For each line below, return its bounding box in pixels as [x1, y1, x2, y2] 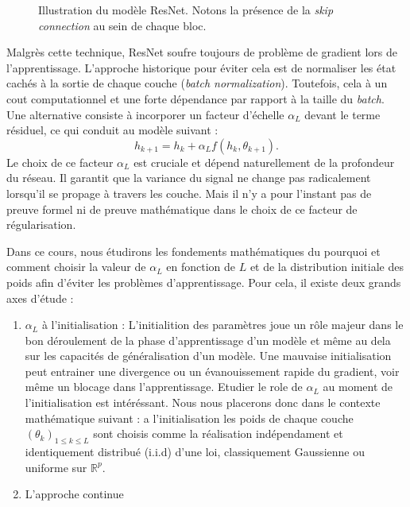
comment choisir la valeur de [6, 258, 146, 275]
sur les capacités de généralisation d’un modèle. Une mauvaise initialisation [25, 347, 392, 364]
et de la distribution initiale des [249, 258, 404, 275]
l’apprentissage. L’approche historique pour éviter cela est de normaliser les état [6, 59, 396, 75]
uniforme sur [25, 459, 87, 475]
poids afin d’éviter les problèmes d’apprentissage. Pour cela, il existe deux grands [6, 273, 401, 290]
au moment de [323, 378, 393, 395]
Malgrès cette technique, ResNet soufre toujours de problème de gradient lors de [6, 44, 397, 60]
